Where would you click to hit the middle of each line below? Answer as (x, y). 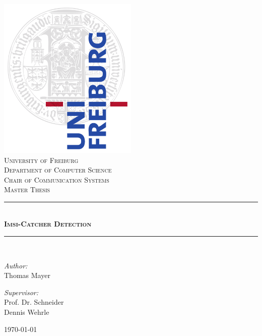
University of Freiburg (41, 160)
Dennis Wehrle (27, 312)
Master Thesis (27, 189)
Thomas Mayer (27, 275)
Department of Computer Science (58, 170)
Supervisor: (21, 292)
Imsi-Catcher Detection (48, 224)
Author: (16, 265)
